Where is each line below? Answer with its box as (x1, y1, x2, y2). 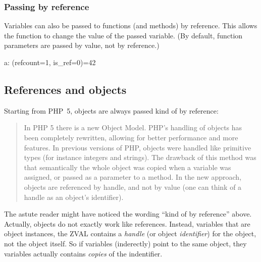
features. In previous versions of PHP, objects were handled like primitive (24, 142, 251, 152)
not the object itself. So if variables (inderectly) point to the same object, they (4, 238, 247, 248)
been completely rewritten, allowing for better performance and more (24, 132, 238, 142)
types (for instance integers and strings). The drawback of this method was (24, 152, 256, 163)
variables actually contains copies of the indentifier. (4, 248, 163, 258)
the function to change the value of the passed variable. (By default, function (4, 30, 243, 40)
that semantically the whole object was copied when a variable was (24, 162, 231, 172)
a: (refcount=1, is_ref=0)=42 (4, 57, 96, 67)
